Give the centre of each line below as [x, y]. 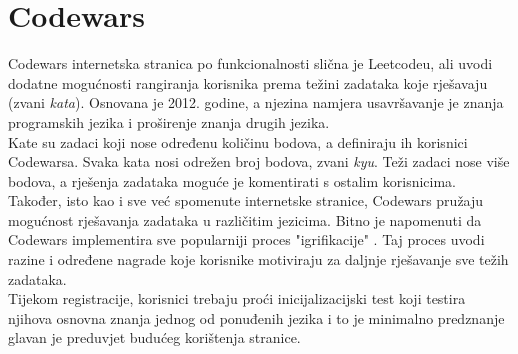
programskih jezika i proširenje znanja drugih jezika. [169, 121]
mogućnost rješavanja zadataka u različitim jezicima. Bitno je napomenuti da [245, 219]
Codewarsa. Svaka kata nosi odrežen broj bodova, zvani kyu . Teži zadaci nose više [259, 161]
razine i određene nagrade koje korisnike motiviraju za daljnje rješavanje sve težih [258, 259]
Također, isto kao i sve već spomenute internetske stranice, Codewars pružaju [246, 200]
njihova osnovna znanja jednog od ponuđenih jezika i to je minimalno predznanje [256, 317]
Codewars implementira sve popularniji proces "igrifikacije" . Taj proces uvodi [246, 239]
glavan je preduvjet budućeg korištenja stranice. [154, 337]
